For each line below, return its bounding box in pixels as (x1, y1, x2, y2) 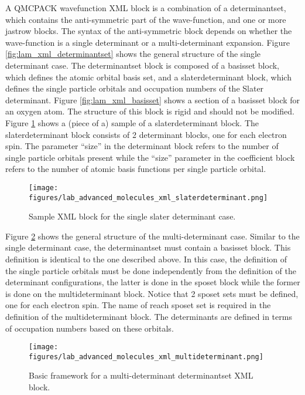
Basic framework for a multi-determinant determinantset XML (29, 369, 253, 382)
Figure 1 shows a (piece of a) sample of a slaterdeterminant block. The (5, 116, 259, 129)
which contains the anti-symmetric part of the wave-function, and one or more (5, 13, 286, 25)
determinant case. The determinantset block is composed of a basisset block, (5, 59, 280, 71)
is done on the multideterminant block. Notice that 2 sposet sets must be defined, (5, 287, 299, 299)
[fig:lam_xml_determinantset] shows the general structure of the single (5, 48, 261, 60)
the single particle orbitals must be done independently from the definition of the (5, 264, 296, 276)
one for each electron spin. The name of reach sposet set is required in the (5, 299, 271, 311)
